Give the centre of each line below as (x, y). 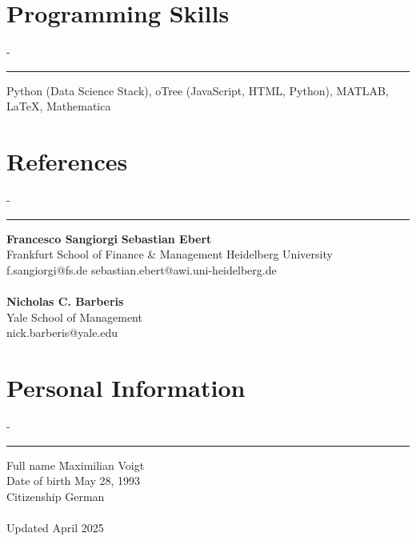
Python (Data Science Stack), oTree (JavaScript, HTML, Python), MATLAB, (198, 90)
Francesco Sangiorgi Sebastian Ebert (109, 238)
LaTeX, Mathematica (59, 106)
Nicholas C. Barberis (65, 301)
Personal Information (126, 387)
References (67, 161)
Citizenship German (56, 496)
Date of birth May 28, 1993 (74, 481)
